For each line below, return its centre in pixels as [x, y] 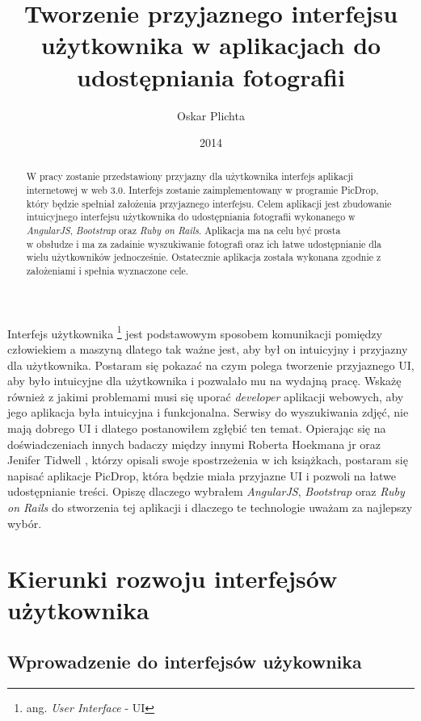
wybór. [25, 523]
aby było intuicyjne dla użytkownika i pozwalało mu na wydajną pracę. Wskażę [204, 381]
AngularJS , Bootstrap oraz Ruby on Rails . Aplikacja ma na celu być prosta [183, 231]
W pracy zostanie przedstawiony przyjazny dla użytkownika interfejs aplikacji [190, 176]
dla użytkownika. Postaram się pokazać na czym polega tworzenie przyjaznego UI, [211, 365]
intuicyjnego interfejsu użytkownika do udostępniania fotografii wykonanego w [191, 217]
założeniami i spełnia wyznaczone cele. [107, 271]
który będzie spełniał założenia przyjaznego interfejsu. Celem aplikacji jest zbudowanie [209, 203]
